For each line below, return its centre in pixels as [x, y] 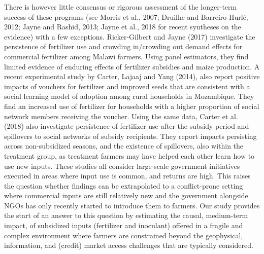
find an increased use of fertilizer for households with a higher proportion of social [132, 106]
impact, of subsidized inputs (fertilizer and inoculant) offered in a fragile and [124, 225]
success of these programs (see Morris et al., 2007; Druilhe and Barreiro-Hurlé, [126, 16]
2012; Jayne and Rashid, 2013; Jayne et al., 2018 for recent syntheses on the [123, 27]
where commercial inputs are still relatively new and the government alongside [126, 195]
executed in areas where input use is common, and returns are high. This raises [127, 176]
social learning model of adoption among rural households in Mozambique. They [129, 96]
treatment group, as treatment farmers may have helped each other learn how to [129, 155]
